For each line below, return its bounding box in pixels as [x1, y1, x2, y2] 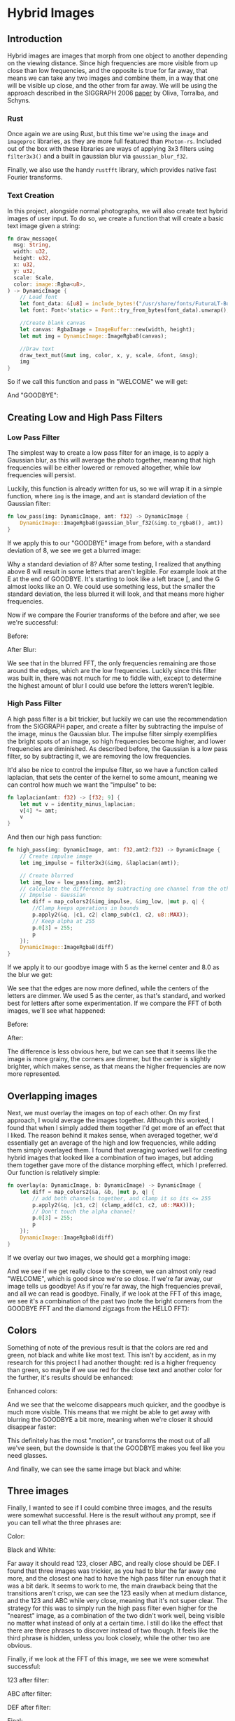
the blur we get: [7, 971, 53, 979]
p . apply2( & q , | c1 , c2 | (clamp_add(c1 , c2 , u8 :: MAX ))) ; [32, 1202, 196, 1209]
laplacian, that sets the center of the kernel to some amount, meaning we [7, 773, 218, 781]
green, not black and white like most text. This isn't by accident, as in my [7, 1350, 217, 1359]
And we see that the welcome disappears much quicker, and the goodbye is [7, 1400, 226, 1409]
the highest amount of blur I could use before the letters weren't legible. [7, 681, 215, 689]
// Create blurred [20, 872, 73, 879]
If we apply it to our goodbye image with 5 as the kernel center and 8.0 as [7, 963, 220, 971]
